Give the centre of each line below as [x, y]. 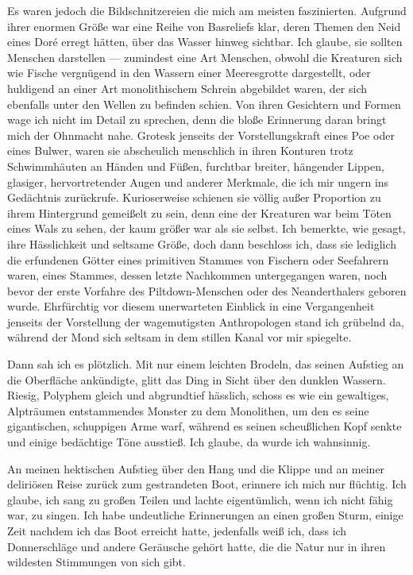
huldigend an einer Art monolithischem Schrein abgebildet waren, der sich [187, 88]
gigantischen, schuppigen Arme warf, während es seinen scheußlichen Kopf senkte [205, 426]
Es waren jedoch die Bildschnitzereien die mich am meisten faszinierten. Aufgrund [207, 10]
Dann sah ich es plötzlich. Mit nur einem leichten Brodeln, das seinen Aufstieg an [206, 364]
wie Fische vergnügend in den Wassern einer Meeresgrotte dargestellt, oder [189, 73]
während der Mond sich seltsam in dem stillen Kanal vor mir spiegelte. [179, 337]
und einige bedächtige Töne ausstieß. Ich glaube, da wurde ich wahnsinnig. [189, 442]
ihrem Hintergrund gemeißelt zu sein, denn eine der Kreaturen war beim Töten [199, 212]
